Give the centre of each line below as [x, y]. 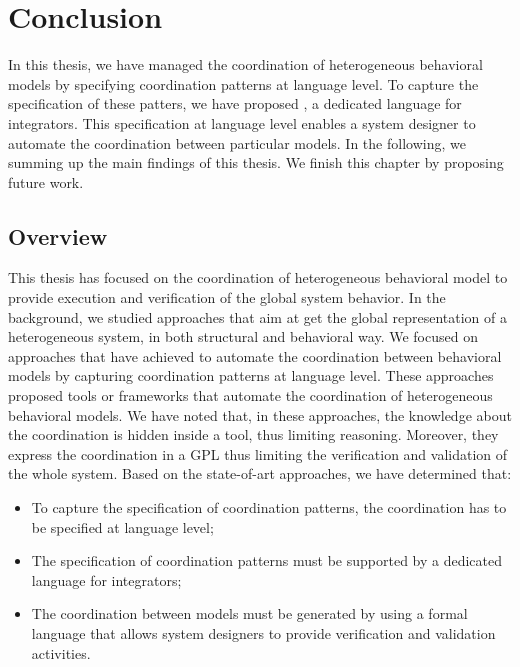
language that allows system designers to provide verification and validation [263, 632]
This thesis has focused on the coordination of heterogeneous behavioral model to [258, 277]
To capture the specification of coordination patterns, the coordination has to [269, 507]
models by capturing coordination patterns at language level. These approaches [251, 375]
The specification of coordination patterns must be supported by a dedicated [267, 560]
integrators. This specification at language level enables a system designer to [242, 122]
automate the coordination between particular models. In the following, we [237, 142]
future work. [46, 181]
